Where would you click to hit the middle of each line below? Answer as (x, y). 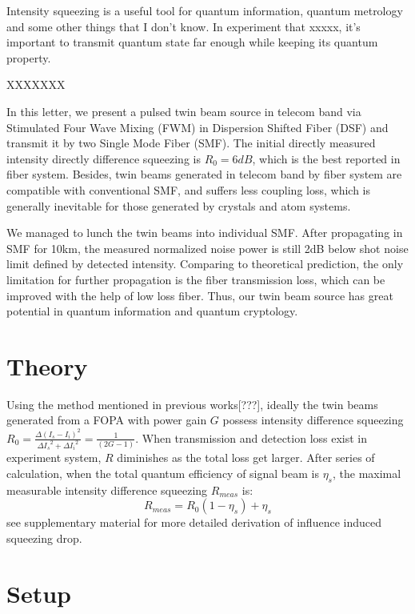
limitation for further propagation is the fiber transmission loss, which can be (196, 279)
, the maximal (367, 473)
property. (29, 57)
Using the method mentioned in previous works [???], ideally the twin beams (192, 404)
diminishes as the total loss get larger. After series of (246, 457)
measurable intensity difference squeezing (107, 490)
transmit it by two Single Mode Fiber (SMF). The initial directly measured (191, 143)
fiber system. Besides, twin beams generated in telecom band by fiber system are (204, 174)
